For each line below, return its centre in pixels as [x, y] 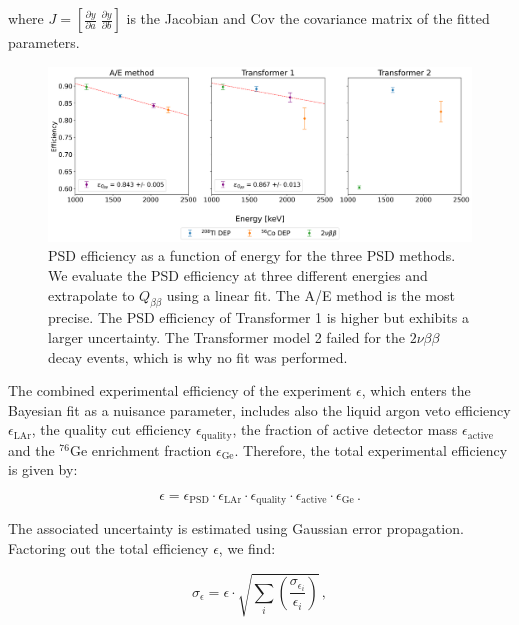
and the [31, 449]
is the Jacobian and [186, 18]
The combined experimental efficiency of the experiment [180, 390]
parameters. [44, 42]
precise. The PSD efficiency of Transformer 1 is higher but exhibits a [258, 317]
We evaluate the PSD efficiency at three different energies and [238, 274]
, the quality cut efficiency [111, 429]
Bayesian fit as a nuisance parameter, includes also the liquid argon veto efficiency [259, 409]
